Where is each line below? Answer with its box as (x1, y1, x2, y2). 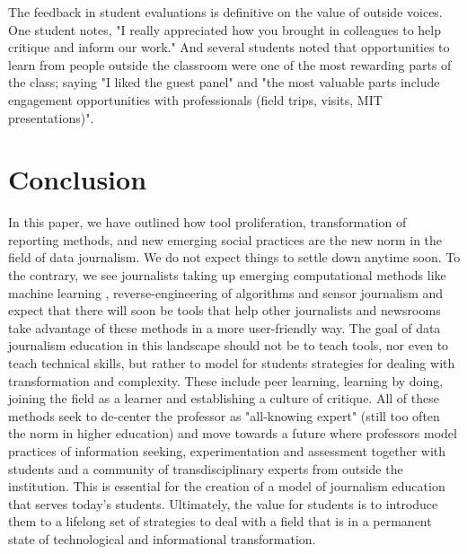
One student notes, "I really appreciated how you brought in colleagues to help (8, 20, 441, 39)
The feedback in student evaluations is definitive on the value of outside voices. (8, 3, 443, 21)
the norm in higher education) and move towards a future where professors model (8, 424, 457, 443)
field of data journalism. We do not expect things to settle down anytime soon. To (8, 248, 461, 267)
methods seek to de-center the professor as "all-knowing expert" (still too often (8, 406, 440, 425)
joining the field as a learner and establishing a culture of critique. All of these (8, 389, 439, 408)
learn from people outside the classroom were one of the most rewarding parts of (8, 55, 452, 74)
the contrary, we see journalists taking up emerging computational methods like (8, 266, 446, 285)
